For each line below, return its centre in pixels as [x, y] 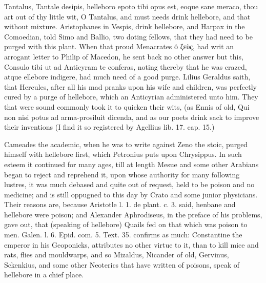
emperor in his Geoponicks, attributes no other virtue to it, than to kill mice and [131, 244]
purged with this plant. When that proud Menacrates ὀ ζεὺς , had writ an [119, 46]
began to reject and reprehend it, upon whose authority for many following [122, 174]
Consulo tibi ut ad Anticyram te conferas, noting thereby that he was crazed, [126, 66]
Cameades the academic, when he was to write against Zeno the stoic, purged [126, 144]
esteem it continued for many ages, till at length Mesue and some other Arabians [131, 164]
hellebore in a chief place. [44, 275]
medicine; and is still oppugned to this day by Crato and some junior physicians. [131, 194]
